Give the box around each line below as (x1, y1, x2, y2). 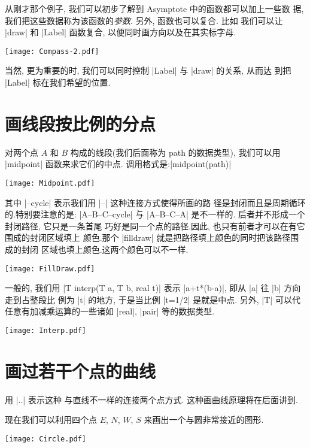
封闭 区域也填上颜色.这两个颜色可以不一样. (21, 243, 189, 255)
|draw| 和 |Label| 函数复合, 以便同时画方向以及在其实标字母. (5, 26, 236, 38)
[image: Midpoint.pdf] (5, 178, 95, 187)
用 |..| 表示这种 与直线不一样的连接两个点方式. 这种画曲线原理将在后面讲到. (5, 393, 298, 405)
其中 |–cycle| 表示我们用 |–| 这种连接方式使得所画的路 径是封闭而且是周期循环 (5, 196, 306, 208)
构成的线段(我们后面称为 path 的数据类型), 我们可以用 (70, 146, 281, 158)
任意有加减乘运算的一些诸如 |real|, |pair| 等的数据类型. (5, 305, 215, 317)
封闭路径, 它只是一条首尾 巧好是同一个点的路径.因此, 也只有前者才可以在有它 (5, 219, 305, 232)
